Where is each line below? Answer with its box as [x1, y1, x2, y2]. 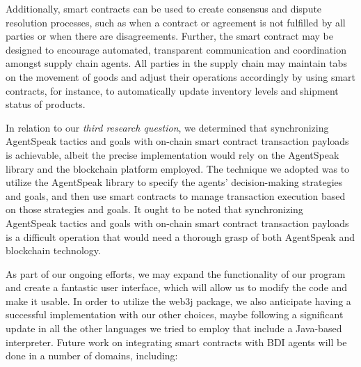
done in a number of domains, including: [6, 348, 178, 363]
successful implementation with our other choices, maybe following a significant [6, 307, 344, 322]
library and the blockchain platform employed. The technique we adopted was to [6, 161, 350, 175]
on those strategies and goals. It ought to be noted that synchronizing [6, 202, 303, 217]
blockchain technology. [6, 243, 101, 258]
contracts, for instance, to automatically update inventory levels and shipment [6, 83, 339, 97]
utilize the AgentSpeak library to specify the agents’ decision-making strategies [6, 175, 343, 189]
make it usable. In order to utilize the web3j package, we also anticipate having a [6, 293, 351, 308]
